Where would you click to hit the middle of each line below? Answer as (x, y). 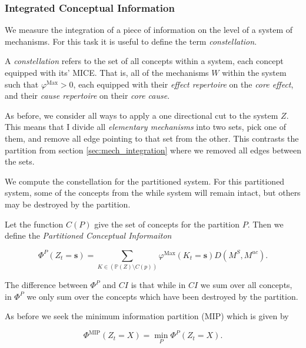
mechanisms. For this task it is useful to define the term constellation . (131, 41)
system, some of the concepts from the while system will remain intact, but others (153, 193)
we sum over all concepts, (246, 285)
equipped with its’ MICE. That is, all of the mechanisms (107, 72)
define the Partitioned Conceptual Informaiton (88, 235)
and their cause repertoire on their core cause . (87, 96)
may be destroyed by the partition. (68, 204)
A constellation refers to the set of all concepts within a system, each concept (144, 61)
